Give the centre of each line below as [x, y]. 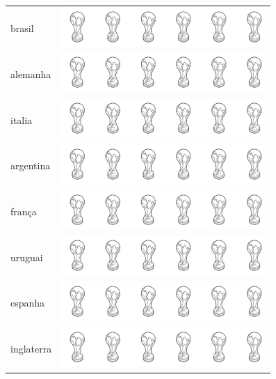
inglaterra [31, 348]
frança [24, 211]
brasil [22, 28]
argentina [31, 165]
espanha [28, 303]
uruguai [27, 257]
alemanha [31, 74]
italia [22, 119]
